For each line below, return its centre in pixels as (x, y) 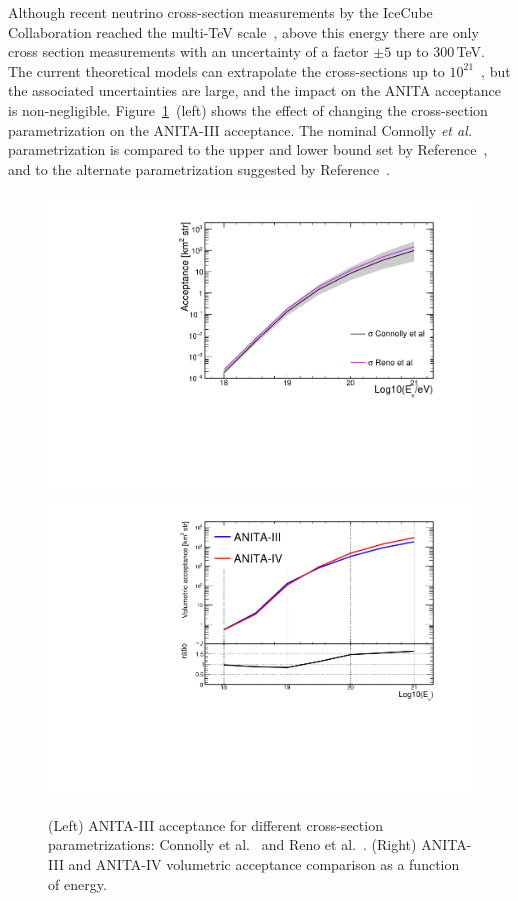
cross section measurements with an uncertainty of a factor (188, 51)
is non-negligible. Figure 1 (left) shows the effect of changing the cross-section (248, 109)
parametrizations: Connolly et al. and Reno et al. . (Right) (232, 844)
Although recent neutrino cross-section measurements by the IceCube (220, 12)
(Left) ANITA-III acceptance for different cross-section (215, 824)
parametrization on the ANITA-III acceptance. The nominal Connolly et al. (240, 129)
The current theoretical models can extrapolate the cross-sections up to (226, 70)
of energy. (77, 883)
